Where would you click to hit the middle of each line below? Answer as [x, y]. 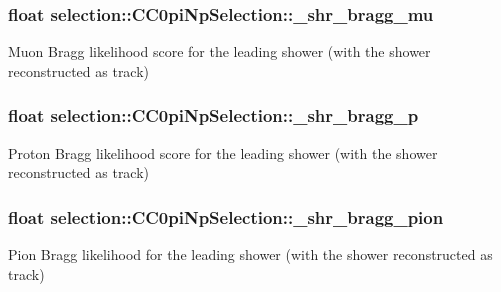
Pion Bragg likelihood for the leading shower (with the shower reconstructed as [250, 254]
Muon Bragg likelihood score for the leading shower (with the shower [219, 51]
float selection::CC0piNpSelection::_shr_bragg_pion [226, 216]
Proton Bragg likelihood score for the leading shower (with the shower [223, 152]
